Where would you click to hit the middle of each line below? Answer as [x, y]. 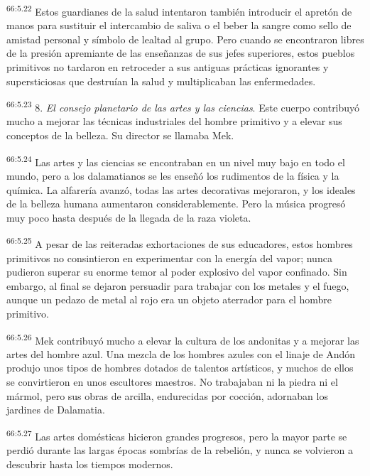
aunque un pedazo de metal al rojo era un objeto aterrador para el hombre [169, 299]
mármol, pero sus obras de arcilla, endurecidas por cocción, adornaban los [167, 395]
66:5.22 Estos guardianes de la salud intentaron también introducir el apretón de [179, 10]
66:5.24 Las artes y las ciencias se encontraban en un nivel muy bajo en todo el [176, 161]
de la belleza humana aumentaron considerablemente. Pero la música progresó [176, 204]
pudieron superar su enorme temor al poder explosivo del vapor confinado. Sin [177, 272]
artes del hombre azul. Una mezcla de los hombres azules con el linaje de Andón [181, 353]
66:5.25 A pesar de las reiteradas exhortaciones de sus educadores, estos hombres [180, 243]
